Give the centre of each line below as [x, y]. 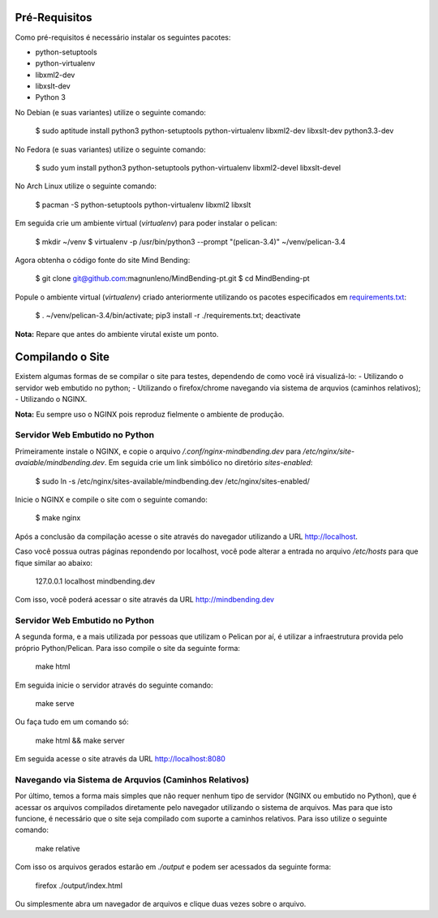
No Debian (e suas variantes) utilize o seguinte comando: [111, 112]
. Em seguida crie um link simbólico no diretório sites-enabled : [208, 463]
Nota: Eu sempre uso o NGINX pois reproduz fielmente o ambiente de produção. [150, 414]
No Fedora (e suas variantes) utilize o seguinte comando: [110, 149]
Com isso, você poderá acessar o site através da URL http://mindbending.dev [145, 600]
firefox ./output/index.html [79, 886]
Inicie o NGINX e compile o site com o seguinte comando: [112, 499]
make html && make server [80, 740]
